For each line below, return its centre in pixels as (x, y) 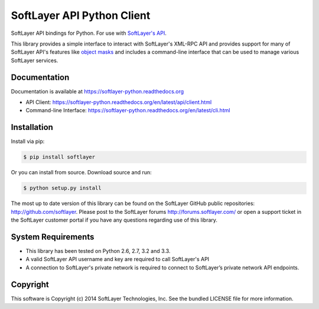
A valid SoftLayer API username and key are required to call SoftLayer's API (118, 259)
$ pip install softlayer (59, 157)
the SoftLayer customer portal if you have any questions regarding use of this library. (114, 220)
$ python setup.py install (62, 188)
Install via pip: (28, 141)
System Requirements (53, 237)
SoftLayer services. (35, 60)
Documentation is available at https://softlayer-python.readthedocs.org (97, 91)
